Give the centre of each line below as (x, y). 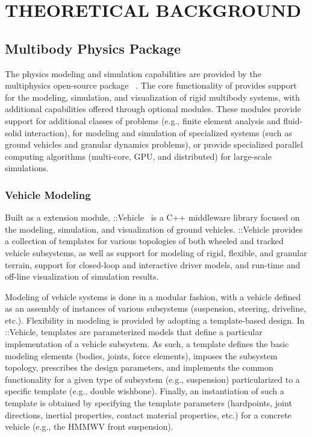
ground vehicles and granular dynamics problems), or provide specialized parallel (154, 144)
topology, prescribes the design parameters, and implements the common (139, 367)
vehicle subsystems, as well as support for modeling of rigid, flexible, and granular (156, 252)
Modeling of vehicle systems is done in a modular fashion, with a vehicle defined (153, 296)
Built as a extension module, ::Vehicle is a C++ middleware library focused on (152, 217)
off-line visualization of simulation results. (82, 276)
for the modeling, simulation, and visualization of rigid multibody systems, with (152, 97)
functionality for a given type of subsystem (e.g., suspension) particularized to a (152, 379)
